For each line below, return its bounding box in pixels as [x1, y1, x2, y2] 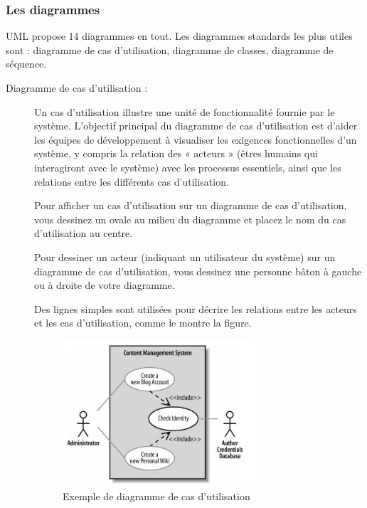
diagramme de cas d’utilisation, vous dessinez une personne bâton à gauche [34, 263, 362, 278]
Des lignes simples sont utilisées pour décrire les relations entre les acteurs [34, 301, 357, 316]
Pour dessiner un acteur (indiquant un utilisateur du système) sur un [34, 249, 336, 264]
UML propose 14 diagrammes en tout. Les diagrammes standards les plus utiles [6, 28, 353, 43]
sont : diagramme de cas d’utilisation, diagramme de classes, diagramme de [6, 42, 334, 57]
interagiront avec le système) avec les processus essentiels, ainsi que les [34, 159, 341, 174]
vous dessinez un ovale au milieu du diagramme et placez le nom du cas [34, 211, 346, 226]
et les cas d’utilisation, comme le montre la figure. [34, 315, 252, 330]
